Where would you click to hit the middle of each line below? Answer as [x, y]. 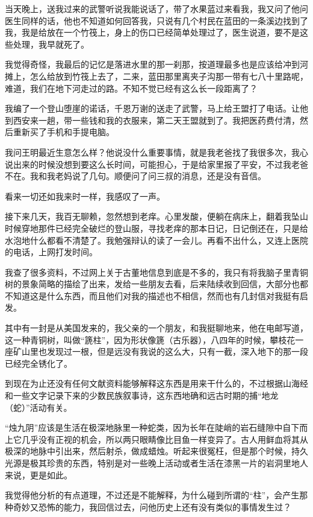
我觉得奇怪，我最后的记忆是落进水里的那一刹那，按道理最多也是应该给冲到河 [156, 64]
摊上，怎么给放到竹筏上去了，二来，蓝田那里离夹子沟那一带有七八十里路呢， [156, 76]
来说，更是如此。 [39, 474]
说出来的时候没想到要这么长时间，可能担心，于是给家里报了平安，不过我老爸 [156, 164]
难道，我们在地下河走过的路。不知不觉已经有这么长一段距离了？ [131, 88]
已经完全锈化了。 [39, 363]
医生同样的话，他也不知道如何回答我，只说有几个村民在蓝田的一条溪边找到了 [156, 20]
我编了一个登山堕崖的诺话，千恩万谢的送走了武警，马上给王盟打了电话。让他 [156, 108]
